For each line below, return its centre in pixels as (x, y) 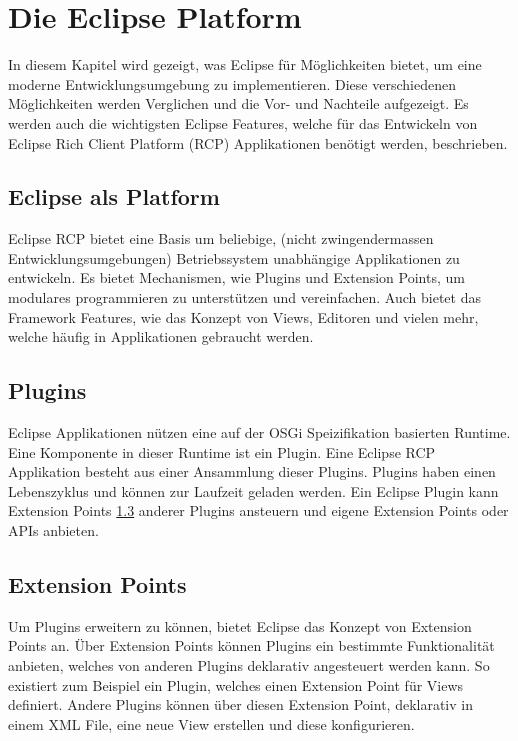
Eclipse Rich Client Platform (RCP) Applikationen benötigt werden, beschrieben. (258, 142)
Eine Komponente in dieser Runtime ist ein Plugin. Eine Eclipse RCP (222, 451)
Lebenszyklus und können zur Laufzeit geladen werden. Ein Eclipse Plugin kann (253, 490)
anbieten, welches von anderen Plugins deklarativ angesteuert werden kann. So (249, 665)
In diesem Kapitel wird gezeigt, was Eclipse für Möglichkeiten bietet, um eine (245, 64)
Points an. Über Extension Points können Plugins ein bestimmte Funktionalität (251, 645)
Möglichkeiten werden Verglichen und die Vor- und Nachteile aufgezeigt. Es (238, 103)
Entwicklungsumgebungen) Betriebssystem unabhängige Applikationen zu (234, 257)
